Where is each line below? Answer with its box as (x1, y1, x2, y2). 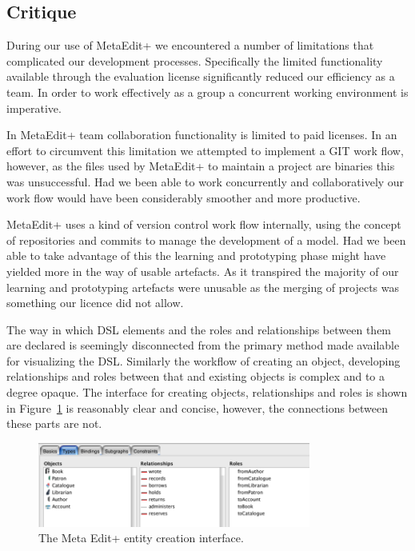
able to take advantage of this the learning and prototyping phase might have (6, 247, 386, 264)
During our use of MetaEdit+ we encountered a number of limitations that (6, 37, 374, 54)
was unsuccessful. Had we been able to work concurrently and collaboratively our (6, 173, 405, 190)
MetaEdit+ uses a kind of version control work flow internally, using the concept (6, 216, 401, 233)
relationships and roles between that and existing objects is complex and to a (6, 368, 385, 385)
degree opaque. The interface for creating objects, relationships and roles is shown (6, 384, 408, 401)
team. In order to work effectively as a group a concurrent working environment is (6, 83, 409, 100)
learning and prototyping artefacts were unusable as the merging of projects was (6, 278, 400, 295)
